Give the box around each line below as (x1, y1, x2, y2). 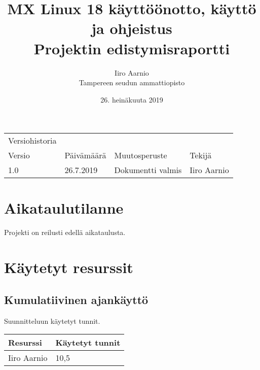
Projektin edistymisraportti (33, 38, 230, 58)
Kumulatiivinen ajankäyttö (4, 291, 148, 307)
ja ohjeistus (91, 18, 172, 39)
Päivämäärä (64, 149, 106, 161)
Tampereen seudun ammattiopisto (79, 77, 185, 88)
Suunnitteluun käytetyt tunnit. (4, 315, 100, 326)
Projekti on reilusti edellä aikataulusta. (4, 227, 126, 238)
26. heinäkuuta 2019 (100, 94, 163, 105)
